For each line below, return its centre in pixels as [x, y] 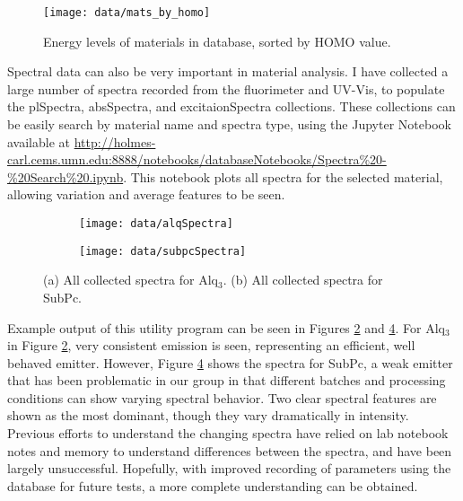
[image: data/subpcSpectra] [163, 251]
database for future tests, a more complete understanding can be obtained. [213, 485]
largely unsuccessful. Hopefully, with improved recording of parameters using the [229, 468]
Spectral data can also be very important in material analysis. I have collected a [228, 71]
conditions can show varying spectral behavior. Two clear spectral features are [222, 397]
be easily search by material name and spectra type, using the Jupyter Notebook [229, 124]
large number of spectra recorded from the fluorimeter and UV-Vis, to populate [226, 88]
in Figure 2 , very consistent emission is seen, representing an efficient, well [211, 345]
